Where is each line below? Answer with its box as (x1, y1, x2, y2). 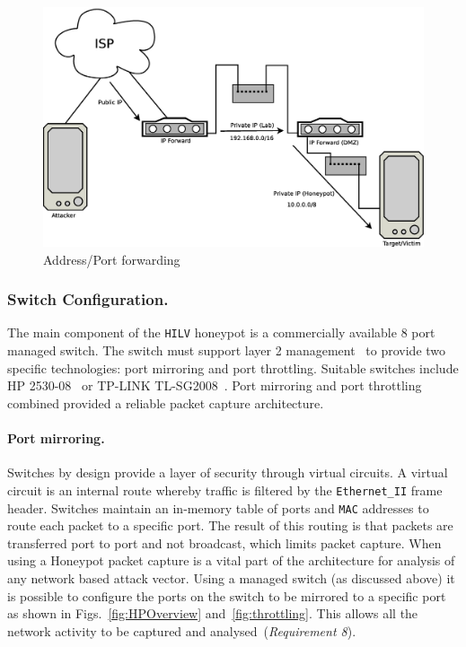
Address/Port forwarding (43, 249, 180, 268)
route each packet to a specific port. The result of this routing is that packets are (7, 516, 453, 535)
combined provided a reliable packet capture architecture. (7, 393, 324, 412)
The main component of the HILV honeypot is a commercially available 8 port (7, 323, 435, 342)
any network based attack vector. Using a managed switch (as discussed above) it (7, 568, 455, 587)
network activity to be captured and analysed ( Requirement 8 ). (7, 621, 356, 640)
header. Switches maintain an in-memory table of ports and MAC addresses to (7, 498, 429, 517)
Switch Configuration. (7, 288, 169, 310)
